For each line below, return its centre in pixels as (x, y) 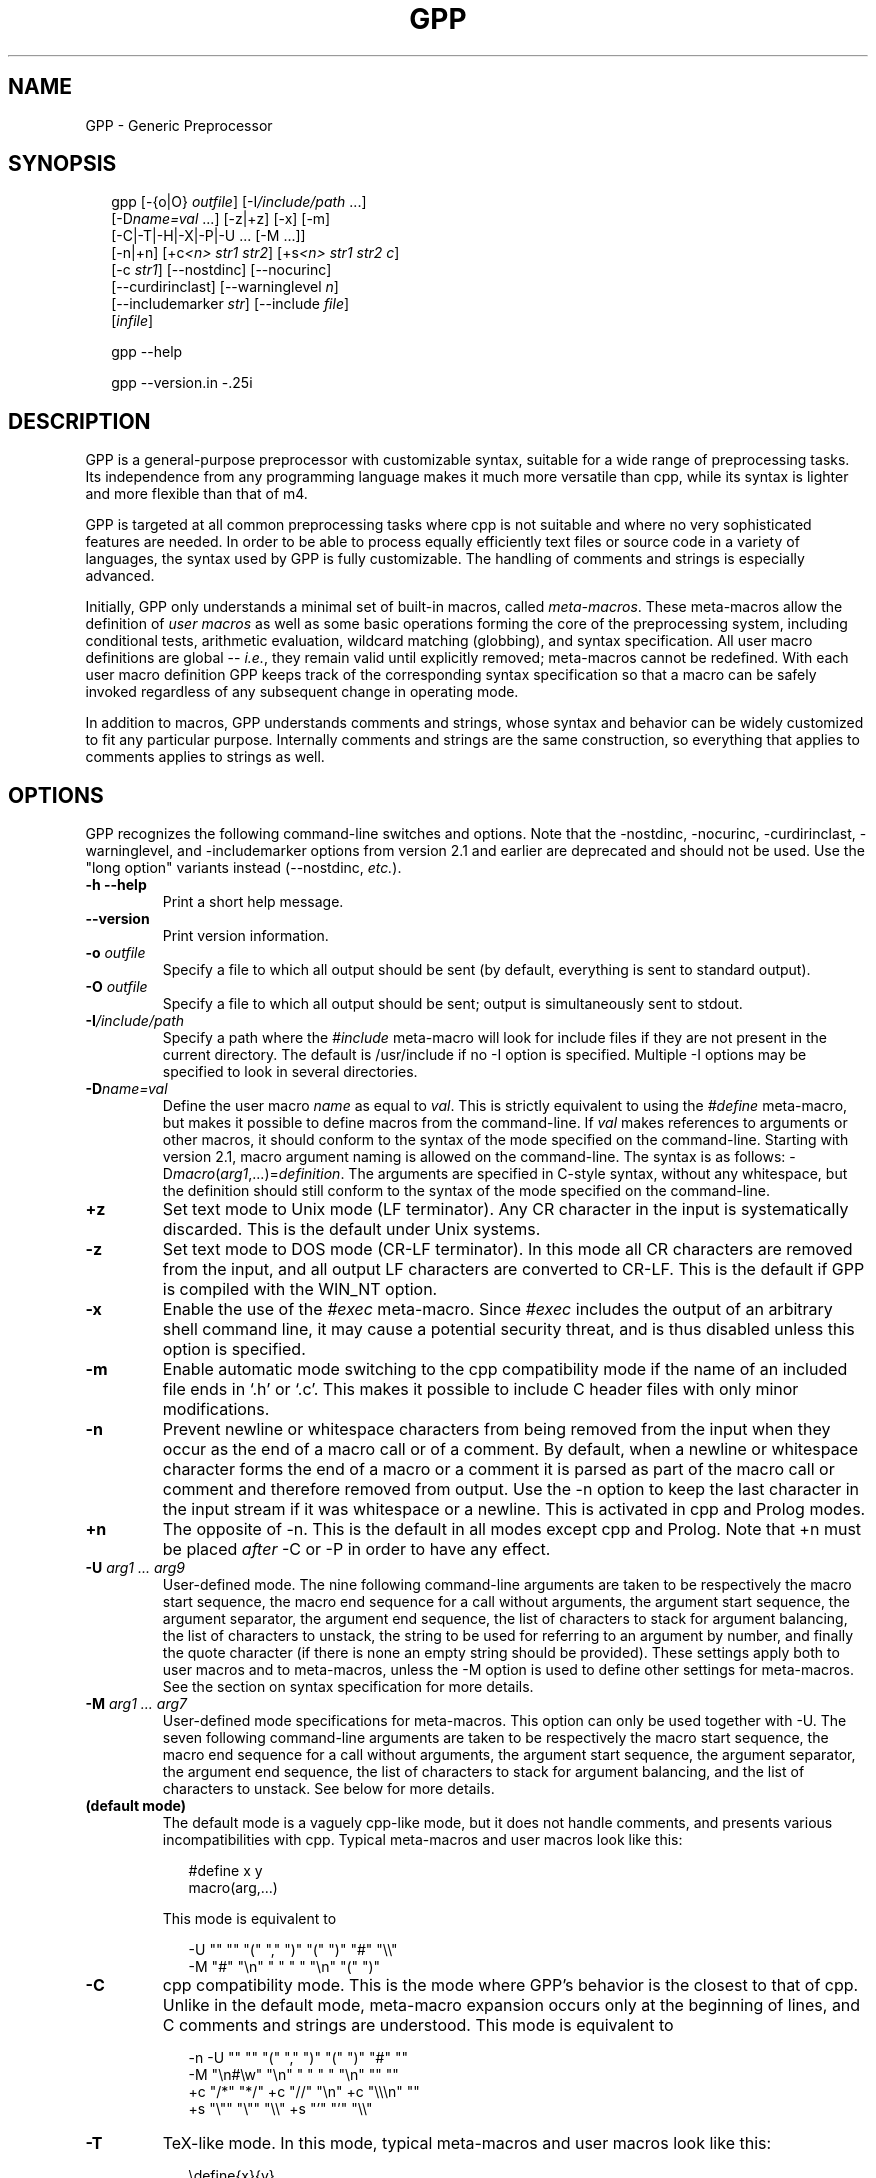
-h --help (116, 885)
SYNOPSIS (62, 164)
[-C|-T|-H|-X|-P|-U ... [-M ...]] (208, 236)
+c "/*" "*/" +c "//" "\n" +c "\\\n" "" (304, 2092)
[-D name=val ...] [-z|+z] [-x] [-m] (221, 219)
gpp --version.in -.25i (182, 383)
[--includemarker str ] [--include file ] (230, 304)
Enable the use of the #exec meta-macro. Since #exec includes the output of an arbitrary (497, 1309)
